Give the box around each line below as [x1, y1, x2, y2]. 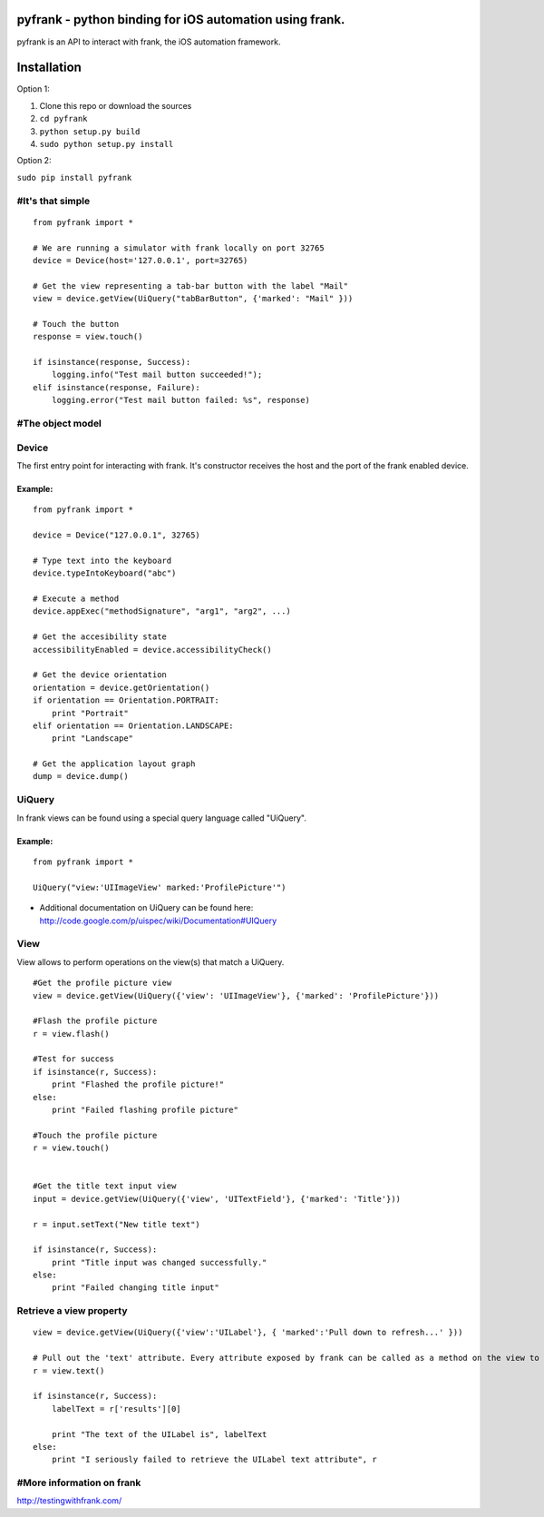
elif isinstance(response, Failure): [33, 382, 201, 392]
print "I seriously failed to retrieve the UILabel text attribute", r [51, 1454, 377, 1465]
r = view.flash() [33, 1029, 110, 1039]
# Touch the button [33, 319, 120, 329]
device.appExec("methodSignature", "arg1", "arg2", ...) [33, 606, 292, 616]
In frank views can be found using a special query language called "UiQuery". [16, 813, 307, 823]
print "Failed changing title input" [51, 1283, 219, 1293]
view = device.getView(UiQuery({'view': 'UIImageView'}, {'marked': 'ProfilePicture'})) [33, 990, 440, 1000]
